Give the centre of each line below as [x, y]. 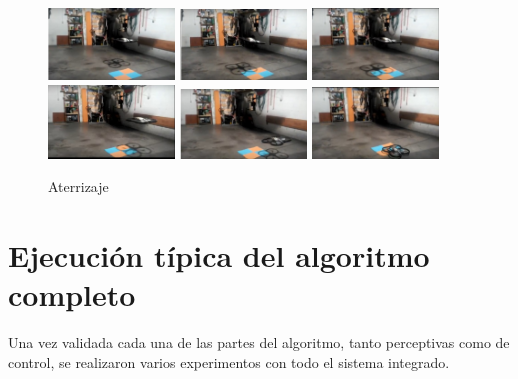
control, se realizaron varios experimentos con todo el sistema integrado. [229, 361]
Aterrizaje [78, 186]
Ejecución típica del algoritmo [219, 255]
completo [72, 294]
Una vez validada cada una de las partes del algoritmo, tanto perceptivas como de [259, 342]
